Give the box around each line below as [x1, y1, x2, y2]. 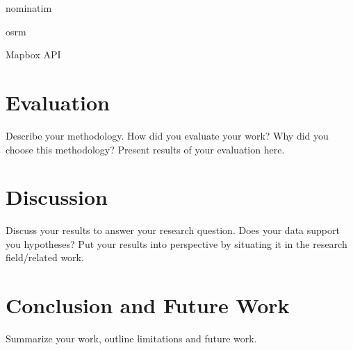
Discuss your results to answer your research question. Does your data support [6, 223, 340, 237]
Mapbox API [6, 47, 61, 62]
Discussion [6, 183, 108, 211]
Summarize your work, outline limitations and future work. [6, 331, 257, 346]
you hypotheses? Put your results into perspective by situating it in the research [6, 236, 347, 251]
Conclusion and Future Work [6, 291, 290, 319]
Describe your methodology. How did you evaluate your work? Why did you [6, 128, 329, 142]
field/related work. [6, 250, 84, 265]
